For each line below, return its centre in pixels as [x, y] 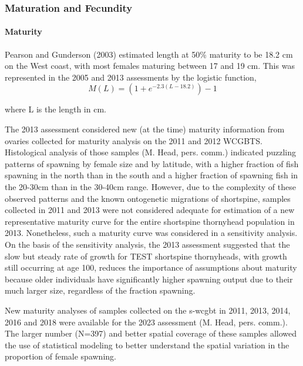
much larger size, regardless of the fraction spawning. [100, 290]
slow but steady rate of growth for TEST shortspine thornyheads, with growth [146, 256]
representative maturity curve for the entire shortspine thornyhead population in [150, 221]
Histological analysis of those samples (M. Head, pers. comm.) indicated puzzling [151, 152]
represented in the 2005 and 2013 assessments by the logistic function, [131, 77]
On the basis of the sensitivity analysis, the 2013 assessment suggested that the [147, 244]
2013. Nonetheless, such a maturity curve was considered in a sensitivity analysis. [151, 233]
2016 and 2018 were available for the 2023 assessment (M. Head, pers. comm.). [146, 322]
